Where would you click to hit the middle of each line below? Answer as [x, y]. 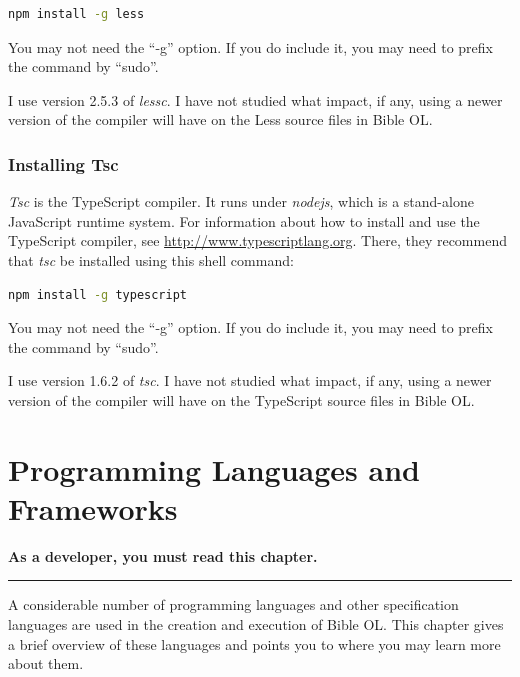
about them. [46, 663]
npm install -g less [76, 14]
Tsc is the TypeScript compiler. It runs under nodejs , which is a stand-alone [241, 201]
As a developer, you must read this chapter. [163, 555]
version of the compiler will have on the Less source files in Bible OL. [220, 119]
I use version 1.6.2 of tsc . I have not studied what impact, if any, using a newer [250, 380]
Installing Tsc [63, 163]
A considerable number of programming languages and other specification [233, 604]
